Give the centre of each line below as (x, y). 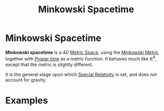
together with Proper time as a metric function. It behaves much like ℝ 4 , (81, 58)
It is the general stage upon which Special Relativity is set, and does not (81, 74)
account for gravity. (26, 80)
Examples (27, 100)
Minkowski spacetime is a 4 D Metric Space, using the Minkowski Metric (82, 52)
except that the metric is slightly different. (49, 64)
